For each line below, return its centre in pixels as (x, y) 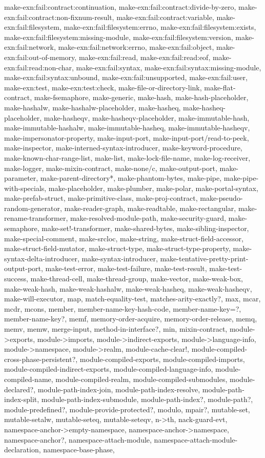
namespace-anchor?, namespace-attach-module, (78, 439)
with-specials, (25, 188)
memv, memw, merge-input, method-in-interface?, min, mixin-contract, (116, 329)
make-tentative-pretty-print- (204, 258)
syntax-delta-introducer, (42, 258)
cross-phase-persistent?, (41, 359)
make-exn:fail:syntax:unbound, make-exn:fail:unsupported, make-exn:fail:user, (126, 77)
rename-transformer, (36, 218)
